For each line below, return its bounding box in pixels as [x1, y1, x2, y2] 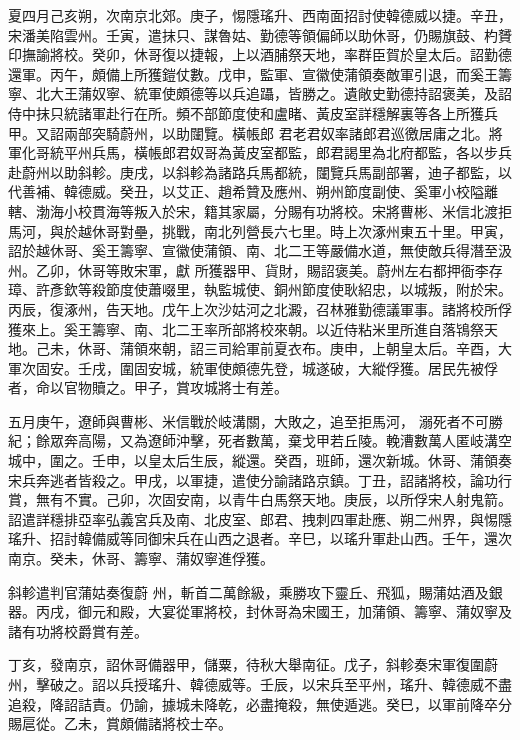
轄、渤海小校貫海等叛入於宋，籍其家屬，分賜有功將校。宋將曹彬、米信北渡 [8, 200, 498, 221]
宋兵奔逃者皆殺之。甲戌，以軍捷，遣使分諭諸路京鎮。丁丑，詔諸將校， [8, 469, 470, 490]
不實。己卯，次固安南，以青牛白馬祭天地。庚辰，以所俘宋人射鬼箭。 [63, 489, 512, 510]
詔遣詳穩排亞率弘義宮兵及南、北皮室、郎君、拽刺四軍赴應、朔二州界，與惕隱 [8, 508, 512, 529]
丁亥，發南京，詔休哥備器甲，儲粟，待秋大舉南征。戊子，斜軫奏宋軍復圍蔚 [8, 654, 498, 675]
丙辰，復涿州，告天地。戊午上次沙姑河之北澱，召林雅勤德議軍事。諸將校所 [8, 298, 498, 319]
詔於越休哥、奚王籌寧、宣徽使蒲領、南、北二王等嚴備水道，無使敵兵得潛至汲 [8, 240, 512, 261]
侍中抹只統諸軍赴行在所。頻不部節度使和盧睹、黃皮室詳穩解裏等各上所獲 [8, 102, 484, 123]
